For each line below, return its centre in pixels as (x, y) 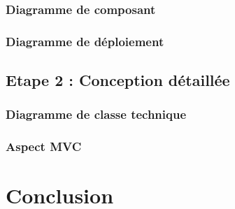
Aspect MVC (44, 146)
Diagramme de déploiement (85, 41)
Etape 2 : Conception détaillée (118, 80)
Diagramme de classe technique (96, 114)
